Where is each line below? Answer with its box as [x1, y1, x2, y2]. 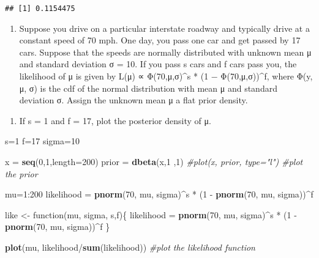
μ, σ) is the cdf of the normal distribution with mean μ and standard [19, 81, 277, 94]
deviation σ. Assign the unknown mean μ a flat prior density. [19, 94, 248, 106]
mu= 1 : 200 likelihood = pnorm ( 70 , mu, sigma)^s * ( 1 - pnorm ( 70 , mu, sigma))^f [5, 188, 313, 201]
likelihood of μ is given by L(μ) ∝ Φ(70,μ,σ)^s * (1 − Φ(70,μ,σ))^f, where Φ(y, [19, 70, 313, 83]
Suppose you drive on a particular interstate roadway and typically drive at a [19, 21, 310, 34]
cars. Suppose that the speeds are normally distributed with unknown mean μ [19, 45, 312, 58]
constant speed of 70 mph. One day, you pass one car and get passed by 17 [19, 34, 301, 46]
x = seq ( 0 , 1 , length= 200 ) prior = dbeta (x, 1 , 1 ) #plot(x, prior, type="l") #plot [5, 155, 303, 168]
